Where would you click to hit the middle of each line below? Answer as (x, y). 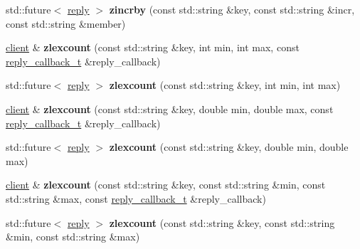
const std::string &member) (66, 23)
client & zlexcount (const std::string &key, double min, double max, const (170, 108)
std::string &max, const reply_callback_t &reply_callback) (136, 198)
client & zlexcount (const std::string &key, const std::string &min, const (166, 185)
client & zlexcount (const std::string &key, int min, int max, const (153, 47)
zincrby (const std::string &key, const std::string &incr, (232, 9)
